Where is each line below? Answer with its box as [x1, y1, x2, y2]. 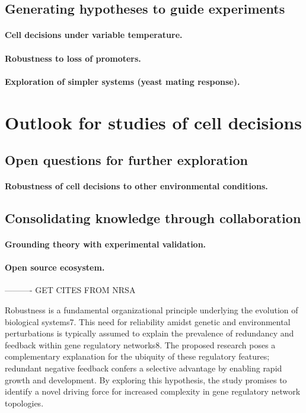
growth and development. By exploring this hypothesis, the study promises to [5, 373, 287, 386]
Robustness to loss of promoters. [5, 52, 141, 64]
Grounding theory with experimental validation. [5, 238, 206, 250]
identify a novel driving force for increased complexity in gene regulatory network [5, 385, 301, 398]
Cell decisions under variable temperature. [5, 28, 183, 41]
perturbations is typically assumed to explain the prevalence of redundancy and [5, 327, 294, 339]
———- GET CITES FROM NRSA [5, 284, 136, 296]
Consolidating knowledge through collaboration [5, 209, 301, 227]
